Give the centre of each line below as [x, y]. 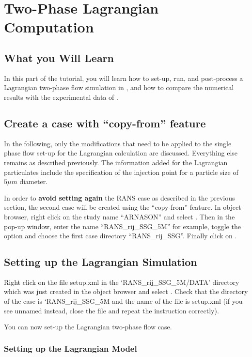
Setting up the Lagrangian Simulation [101, 262]
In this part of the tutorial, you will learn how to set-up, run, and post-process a [124, 78]
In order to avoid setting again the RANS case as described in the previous [119, 197]
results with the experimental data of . [61, 97]
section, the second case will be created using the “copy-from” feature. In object [123, 207]
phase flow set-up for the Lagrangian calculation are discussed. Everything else [121, 153]
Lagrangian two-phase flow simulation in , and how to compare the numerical [119, 87]
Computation [49, 27]
